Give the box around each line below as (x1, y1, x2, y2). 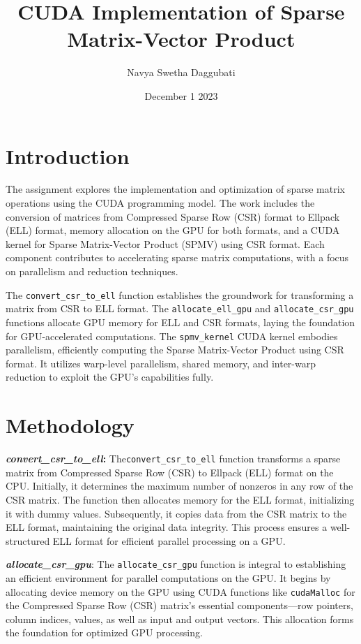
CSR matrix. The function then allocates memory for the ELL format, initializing (6, 492, 355, 506)
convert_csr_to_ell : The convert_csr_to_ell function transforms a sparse (6, 451, 341, 466)
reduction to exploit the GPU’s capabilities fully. (6, 369, 214, 384)
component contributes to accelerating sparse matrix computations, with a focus (6, 250, 349, 265)
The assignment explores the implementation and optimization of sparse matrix (6, 182, 345, 196)
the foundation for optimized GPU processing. (6, 625, 203, 640)
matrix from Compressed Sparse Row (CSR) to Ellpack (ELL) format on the (6, 464, 334, 479)
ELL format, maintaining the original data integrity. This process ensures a (6, 520, 328, 534)
